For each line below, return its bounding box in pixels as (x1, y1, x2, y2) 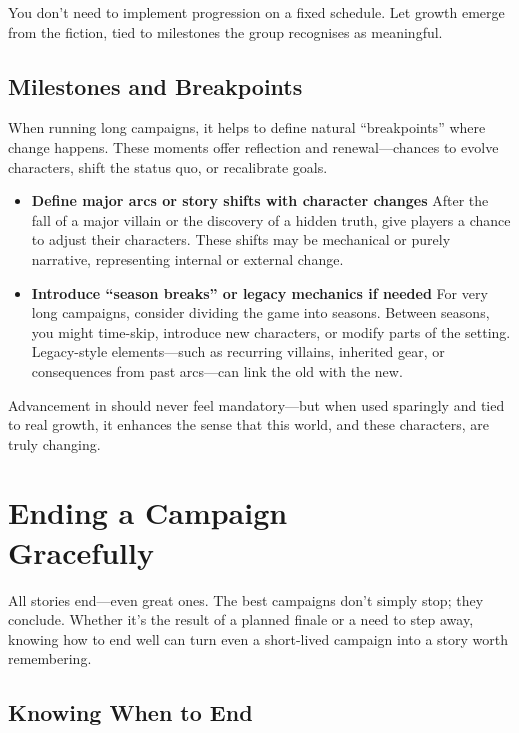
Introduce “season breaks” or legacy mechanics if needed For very (31, 282, 488, 303)
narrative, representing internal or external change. (31, 248, 344, 269)
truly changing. (8, 433, 101, 454)
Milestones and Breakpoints (8, 70, 303, 101)
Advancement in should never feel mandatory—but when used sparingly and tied (8, 394, 505, 415)
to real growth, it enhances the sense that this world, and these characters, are (8, 414, 489, 435)
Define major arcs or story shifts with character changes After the (31, 190, 489, 211)
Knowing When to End (8, 697, 253, 728)
